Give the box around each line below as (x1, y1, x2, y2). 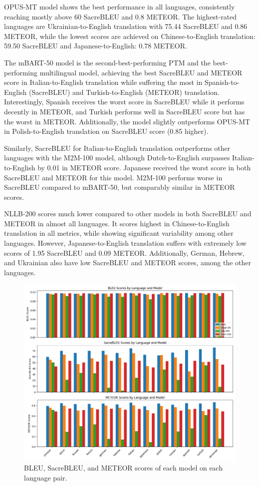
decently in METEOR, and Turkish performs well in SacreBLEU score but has (4, 106, 245, 116)
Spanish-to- (205, 77, 240, 87)
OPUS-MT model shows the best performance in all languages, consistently (4, 1, 235, 11)
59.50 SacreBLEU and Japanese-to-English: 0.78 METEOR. (4, 40, 187, 51)
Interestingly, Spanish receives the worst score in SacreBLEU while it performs (4, 96, 245, 107)
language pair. (24, 472, 67, 483)
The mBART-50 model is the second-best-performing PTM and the (4, 57, 211, 67)
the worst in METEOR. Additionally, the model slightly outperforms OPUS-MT (4, 116, 251, 126)
